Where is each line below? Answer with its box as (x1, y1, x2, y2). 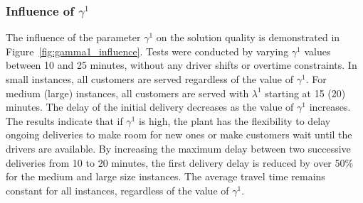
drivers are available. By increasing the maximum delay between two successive (6, 141, 351, 155)
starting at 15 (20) (265, 85, 346, 100)
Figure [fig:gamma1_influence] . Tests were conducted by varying (6, 43, 289, 58)
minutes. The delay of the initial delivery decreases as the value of (6, 99, 294, 114)
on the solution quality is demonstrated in (156, 30, 340, 45)
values (304, 43, 331, 58)
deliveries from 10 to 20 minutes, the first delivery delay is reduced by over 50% (6, 155, 354, 170)
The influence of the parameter (6, 30, 141, 45)
